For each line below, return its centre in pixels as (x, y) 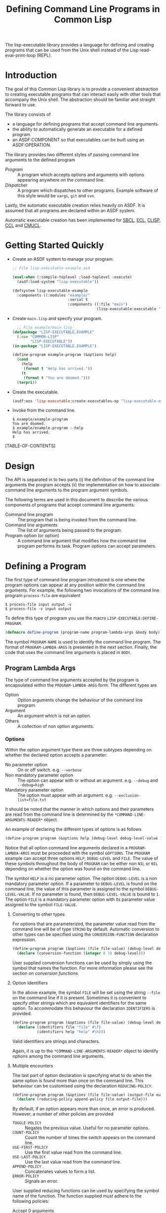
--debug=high (31, 785)
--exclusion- (128, 796)
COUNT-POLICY (26, 1133)
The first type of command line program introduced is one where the (75, 580)
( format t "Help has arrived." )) (58, 369)
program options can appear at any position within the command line (75, 585)
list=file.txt (32, 800)
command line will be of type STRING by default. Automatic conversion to (86, 929)
